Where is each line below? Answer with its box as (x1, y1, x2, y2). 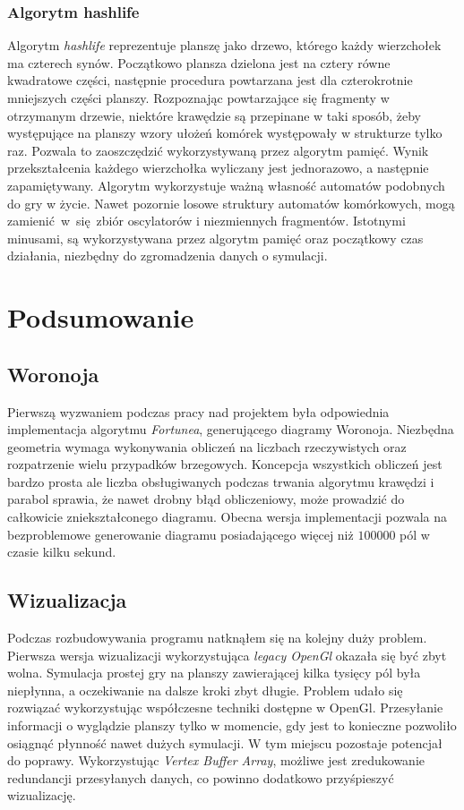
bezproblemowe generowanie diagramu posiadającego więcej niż (7, 524, 354, 543)
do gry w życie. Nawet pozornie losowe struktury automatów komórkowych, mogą (7, 193, 455, 212)
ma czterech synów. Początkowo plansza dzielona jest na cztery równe (7, 53, 391, 72)
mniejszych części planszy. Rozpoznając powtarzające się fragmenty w (7, 89, 390, 107)
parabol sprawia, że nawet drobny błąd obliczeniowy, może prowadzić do (7, 490, 405, 508)
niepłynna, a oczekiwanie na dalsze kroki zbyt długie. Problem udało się (7, 680, 403, 699)
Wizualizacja (7, 586, 127, 614)
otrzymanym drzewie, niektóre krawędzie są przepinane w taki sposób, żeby (7, 106, 421, 124)
